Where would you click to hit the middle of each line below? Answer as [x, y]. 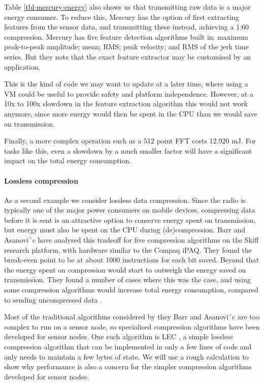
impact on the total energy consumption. [68, 160]
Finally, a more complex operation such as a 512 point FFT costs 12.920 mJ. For [130, 141]
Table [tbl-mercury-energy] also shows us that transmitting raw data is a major [127, 7]
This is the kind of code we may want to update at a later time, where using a [126, 84]
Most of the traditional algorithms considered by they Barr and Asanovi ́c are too [132, 317]
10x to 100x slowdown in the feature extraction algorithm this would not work [126, 103]
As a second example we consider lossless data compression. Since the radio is [125, 200]
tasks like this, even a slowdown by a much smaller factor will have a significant [128, 150]
